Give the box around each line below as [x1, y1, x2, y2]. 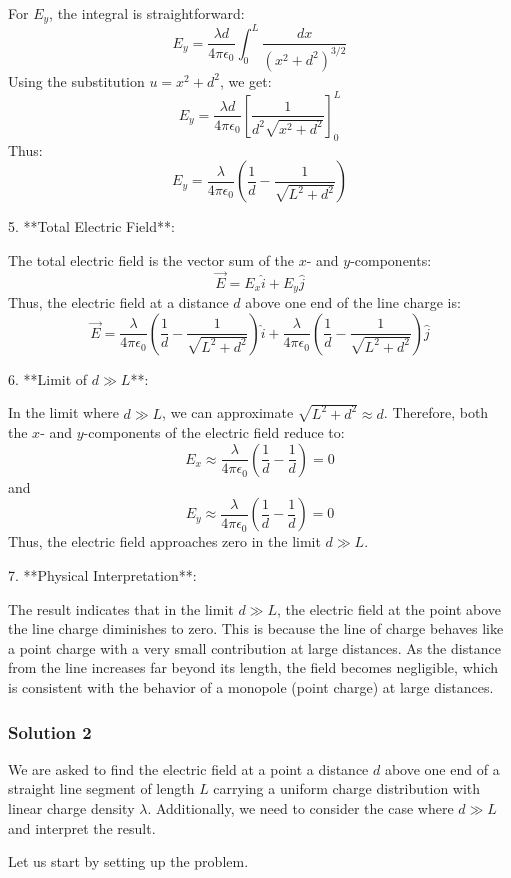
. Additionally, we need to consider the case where [147, 798, 454, 819]
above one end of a [384, 758, 500, 779]
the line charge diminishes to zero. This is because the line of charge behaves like [8, 618, 504, 639]
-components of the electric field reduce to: [83, 422, 345, 443]
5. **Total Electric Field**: [8, 216, 175, 237]
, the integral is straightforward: [49, 3, 245, 23]
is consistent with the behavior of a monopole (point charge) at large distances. [8, 677, 494, 698]
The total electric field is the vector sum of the [8, 249, 295, 270]
